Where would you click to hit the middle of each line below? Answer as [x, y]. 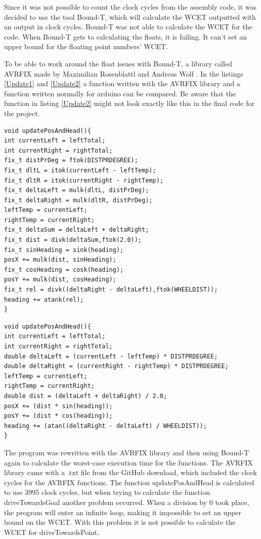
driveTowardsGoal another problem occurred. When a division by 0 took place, [127, 502]
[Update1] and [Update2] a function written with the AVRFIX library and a [122, 83]
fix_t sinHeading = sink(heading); [64, 250]
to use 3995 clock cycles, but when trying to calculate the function [107, 492]
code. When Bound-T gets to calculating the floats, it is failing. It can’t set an [125, 36]
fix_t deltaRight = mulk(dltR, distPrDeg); [78, 200]
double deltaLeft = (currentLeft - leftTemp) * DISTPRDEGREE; [111, 356]
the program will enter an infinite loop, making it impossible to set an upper [123, 512]
